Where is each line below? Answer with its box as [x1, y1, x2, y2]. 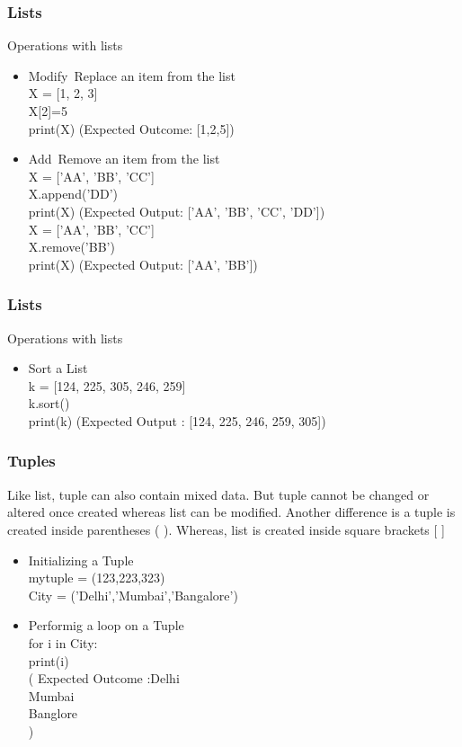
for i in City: [28, 633, 98, 652]
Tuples [7, 449, 56, 472]
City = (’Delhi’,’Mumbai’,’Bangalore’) [28, 585, 238, 604]
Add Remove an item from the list [28, 149, 220, 168]
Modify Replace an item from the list [28, 66, 235, 84]
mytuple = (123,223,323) [28, 568, 165, 587]
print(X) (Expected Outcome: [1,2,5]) [28, 119, 235, 138]
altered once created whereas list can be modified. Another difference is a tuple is [7, 502, 456, 521]
